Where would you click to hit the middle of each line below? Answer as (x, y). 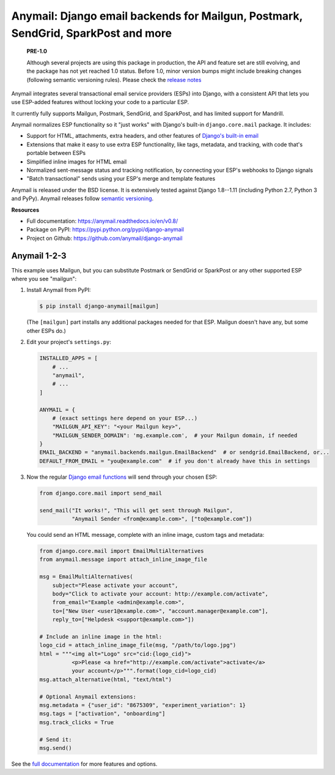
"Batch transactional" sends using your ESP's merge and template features (121, 179)
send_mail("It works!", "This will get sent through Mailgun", (136, 510)
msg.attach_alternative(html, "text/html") (106, 679)
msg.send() (56, 748)
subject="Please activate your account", (115, 585)
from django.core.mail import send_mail (101, 493)
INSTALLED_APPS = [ (68, 358)
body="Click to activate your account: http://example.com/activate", (160, 593)
